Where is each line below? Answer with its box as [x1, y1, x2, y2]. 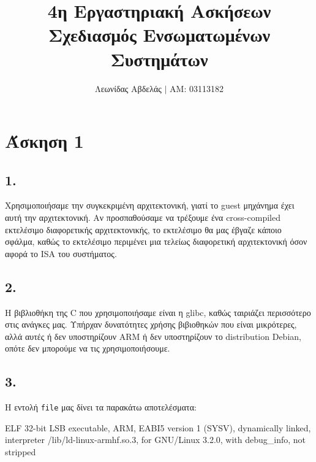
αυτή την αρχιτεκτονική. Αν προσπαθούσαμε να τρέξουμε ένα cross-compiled [5, 211, 280, 224]
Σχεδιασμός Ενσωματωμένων [48, 22, 271, 47]
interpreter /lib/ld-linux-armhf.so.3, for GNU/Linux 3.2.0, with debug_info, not [5, 433, 306, 446]
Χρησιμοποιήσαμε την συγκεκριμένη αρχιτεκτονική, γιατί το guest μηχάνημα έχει [5, 199, 295, 212]
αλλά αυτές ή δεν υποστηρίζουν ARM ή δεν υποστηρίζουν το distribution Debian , [5, 329, 301, 342]
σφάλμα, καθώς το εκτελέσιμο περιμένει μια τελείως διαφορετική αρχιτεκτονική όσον [5, 235, 307, 248]
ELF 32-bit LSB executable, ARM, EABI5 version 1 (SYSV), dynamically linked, [5, 421, 311, 434]
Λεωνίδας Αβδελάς [95, 82, 162, 94]
